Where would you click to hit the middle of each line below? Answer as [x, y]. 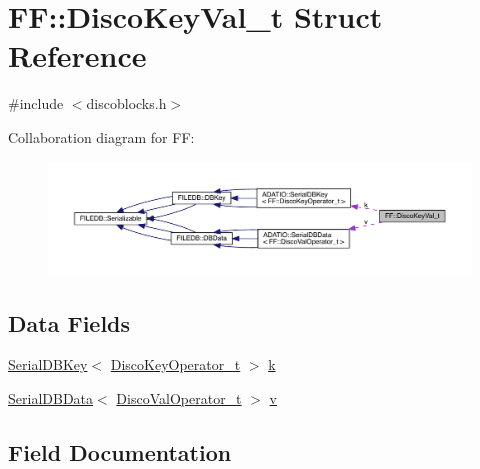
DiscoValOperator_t [179, 397]
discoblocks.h [126, 103]
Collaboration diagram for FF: [101, 136]
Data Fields [69, 322]
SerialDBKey [48, 364]
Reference [77, 55]
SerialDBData [51, 397]
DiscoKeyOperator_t [175, 364]
